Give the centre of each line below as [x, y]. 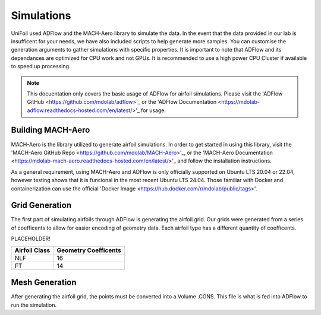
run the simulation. [34, 305]
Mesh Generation [44, 283]
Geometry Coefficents [89, 250]
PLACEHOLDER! [31, 239]
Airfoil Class [32, 250]
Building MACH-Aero [51, 130]
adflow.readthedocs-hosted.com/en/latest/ [80, 110]
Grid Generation [41, 206]
